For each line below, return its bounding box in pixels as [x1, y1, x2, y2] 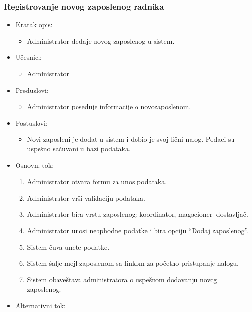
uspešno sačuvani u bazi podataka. [27, 143, 131, 153]
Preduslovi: [15, 85, 49, 95]
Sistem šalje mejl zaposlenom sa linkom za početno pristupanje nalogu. [27, 258, 239, 268]
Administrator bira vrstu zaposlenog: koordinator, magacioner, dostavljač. [27, 209, 248, 219]
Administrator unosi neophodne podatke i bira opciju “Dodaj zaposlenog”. [27, 225, 249, 235]
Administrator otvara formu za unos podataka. [27, 176, 167, 186]
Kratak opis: [15, 19, 53, 30]
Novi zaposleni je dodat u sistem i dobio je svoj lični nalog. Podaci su [27, 134, 235, 144]
